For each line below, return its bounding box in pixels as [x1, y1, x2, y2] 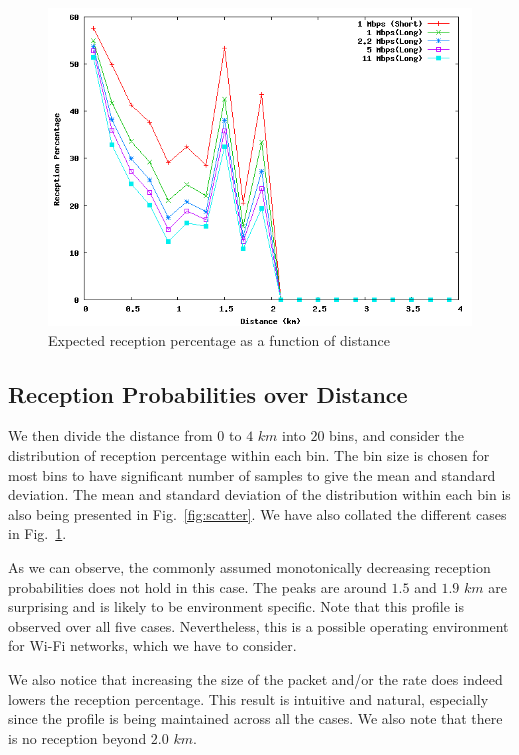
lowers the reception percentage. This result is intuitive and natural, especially [8, 688, 489, 709]
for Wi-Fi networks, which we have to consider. [8, 635, 297, 656]
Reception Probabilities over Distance [8, 378, 408, 409]
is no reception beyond [8, 727, 147, 748]
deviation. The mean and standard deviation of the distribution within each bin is [8, 484, 511, 505]
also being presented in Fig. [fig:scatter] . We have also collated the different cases [8, 503, 507, 524]
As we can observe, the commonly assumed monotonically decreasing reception [8, 556, 491, 577]
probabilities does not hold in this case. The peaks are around [8, 576, 387, 597]
